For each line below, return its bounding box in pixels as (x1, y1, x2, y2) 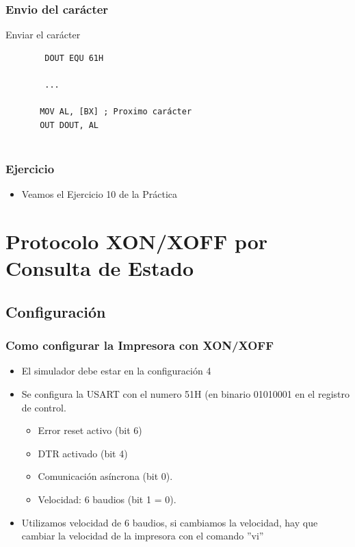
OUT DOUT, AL (40, 120, 99, 130)
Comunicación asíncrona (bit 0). (38, 469, 173, 483)
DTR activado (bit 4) (38, 446, 128, 460)
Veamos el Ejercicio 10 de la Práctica (21, 187, 178, 201)
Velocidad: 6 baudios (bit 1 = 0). (38, 492, 176, 506)
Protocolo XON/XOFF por (5, 227, 268, 255)
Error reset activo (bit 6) (38, 423, 142, 437)
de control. (21, 400, 66, 414)
